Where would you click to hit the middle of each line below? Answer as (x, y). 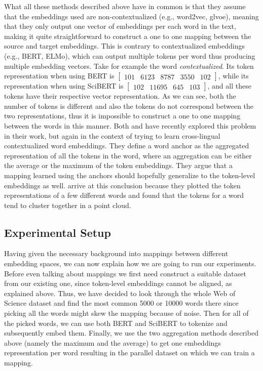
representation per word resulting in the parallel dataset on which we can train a (129, 353)
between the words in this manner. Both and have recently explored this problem (130, 125)
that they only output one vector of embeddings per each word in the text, (120, 26)
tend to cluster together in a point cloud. (68, 205)
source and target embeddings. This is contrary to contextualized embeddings (124, 46)
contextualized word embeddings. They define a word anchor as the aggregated (127, 146)
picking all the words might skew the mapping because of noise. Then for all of (126, 313)
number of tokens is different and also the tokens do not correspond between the (129, 106)
